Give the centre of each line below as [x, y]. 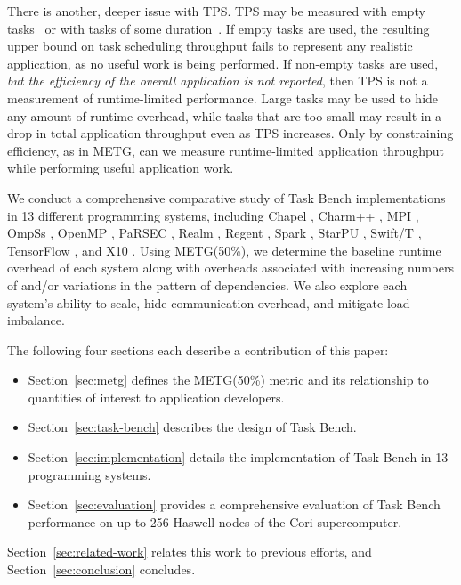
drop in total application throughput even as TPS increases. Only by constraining [230, 133]
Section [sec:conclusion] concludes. [101, 569]
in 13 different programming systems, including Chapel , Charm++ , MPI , [213, 215]
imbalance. [36, 320]
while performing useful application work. [121, 168]
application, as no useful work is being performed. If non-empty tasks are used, [223, 63]
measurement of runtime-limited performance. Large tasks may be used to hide [223, 97]
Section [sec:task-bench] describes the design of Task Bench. [192, 427]
